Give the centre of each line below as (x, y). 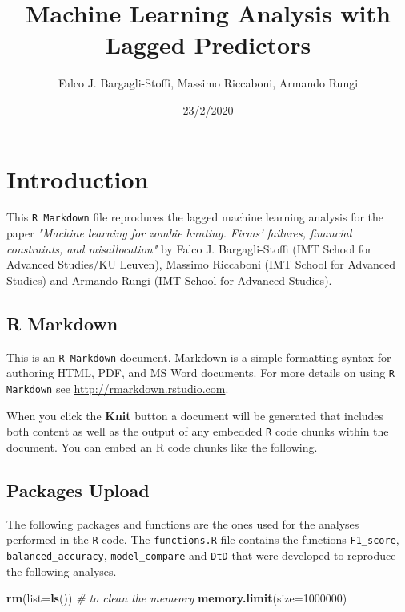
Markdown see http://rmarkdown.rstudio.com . (118, 388)
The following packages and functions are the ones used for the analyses (183, 523)
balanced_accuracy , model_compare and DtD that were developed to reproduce (201, 555)
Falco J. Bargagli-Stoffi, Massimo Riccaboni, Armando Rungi (208, 83)
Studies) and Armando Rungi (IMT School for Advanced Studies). (169, 280)
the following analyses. (62, 571)
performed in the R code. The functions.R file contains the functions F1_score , (203, 539)
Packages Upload (78, 490)
